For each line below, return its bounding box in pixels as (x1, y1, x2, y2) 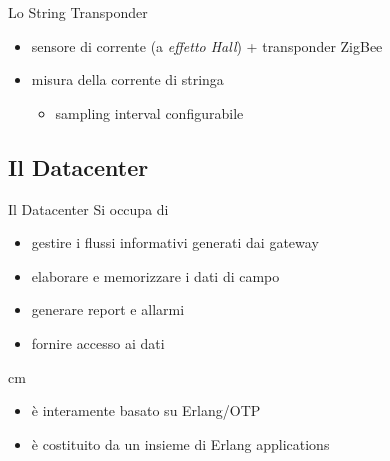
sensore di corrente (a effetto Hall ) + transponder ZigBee (31, 35, 383, 56)
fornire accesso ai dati (31, 332, 165, 353)
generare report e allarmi (31, 299, 185, 320)
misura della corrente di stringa (31, 69, 224, 90)
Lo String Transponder (8, 2, 148, 22)
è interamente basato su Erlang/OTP (31, 400, 261, 421)
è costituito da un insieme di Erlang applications (31, 433, 330, 454)
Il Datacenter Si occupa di (8, 198, 169, 219)
